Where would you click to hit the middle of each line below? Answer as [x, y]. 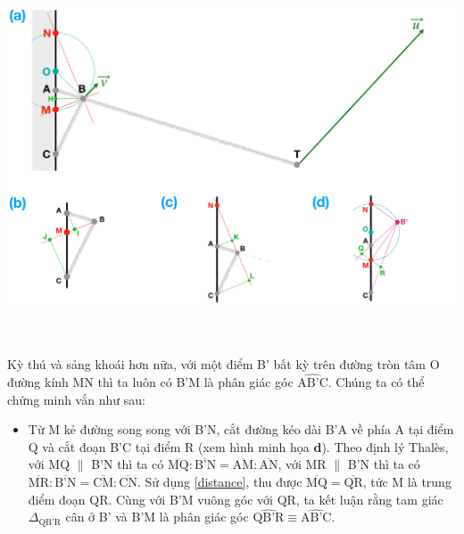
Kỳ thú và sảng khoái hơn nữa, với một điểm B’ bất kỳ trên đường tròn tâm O [224, 364]
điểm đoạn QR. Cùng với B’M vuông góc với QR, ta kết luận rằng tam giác [236, 499]
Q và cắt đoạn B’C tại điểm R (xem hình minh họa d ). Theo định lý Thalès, [238, 446]
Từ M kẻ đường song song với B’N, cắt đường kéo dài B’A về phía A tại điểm [241, 429]
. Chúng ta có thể [376, 382]
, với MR [302, 464]
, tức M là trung [407, 482]
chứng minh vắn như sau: [76, 399]
